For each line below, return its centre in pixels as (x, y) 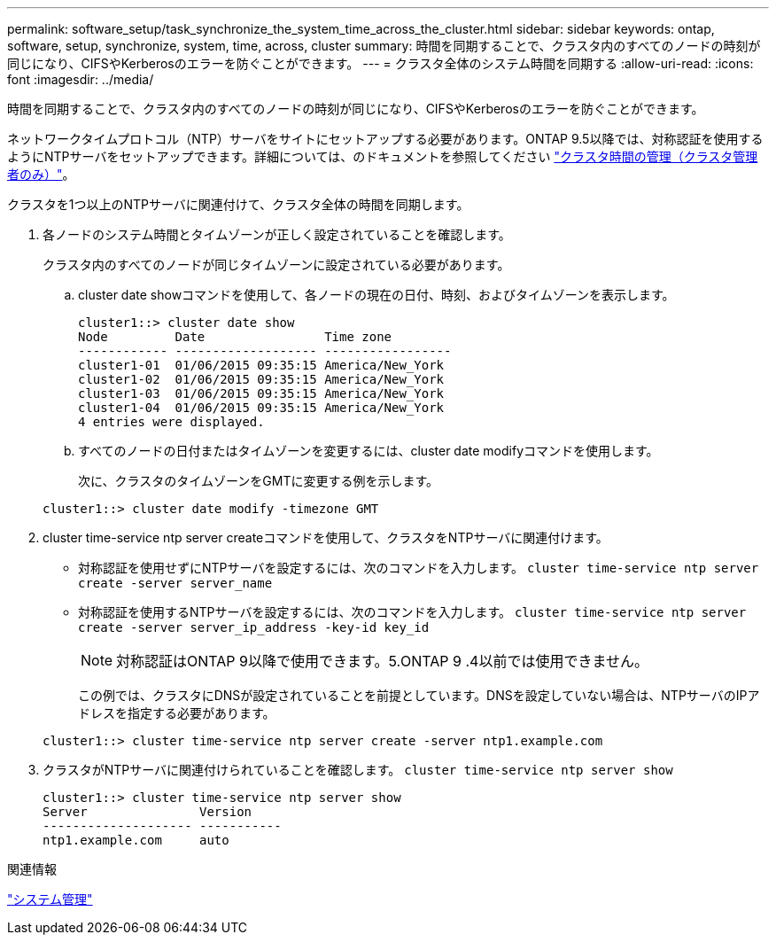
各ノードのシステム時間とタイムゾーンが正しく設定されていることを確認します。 (277, 234)
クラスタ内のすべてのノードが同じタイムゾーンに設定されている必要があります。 (276, 265)
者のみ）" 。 (41, 174)
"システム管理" (50, 899)
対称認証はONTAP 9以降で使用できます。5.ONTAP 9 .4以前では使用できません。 (382, 661)
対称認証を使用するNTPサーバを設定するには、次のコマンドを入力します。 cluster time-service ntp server (412, 612)
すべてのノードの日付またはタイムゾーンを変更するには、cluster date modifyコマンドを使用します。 (369, 451)
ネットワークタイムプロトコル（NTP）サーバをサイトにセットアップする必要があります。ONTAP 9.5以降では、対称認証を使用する (385, 139)
